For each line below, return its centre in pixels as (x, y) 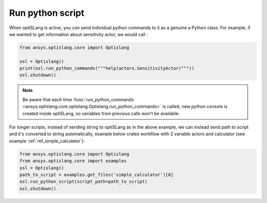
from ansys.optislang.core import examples (73, 161)
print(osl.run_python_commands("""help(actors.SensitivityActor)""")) (107, 68)
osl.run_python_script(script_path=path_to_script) (84, 182)
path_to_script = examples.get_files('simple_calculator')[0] (96, 175)
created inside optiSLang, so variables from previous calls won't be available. (101, 113)
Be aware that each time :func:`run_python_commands (78, 99)
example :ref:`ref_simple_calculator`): (47, 141)
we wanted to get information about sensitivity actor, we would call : (79, 34)
